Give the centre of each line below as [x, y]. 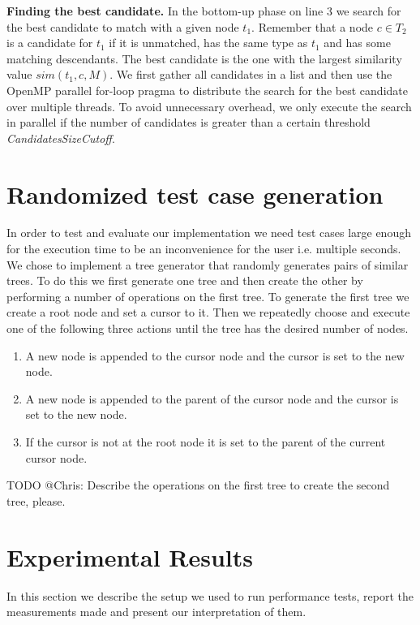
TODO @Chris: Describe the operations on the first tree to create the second [198, 485]
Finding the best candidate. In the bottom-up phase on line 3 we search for [204, 11]
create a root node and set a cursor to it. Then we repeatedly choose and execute [208, 312]
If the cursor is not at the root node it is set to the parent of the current [206, 442]
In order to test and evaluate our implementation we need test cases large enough [209, 233]
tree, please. [36, 500]
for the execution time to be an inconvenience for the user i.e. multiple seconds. [204, 249]
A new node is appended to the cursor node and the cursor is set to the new [215, 355]
